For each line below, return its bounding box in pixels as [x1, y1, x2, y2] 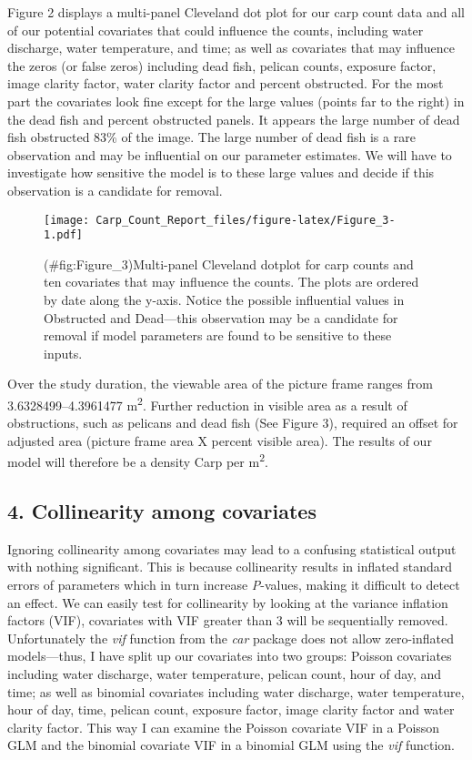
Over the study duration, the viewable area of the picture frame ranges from [7, 374, 433, 393]
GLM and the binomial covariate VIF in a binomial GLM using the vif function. [7, 735, 455, 755]
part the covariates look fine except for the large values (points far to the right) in [7, 91, 465, 110]
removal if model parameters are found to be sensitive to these [44, 326, 392, 345]
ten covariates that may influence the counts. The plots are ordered [44, 272, 419, 291]
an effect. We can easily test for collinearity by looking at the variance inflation [7, 593, 448, 612]
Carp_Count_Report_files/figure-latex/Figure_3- [95, 213, 396, 227]
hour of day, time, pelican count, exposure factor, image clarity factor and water [7, 700, 455, 719]
